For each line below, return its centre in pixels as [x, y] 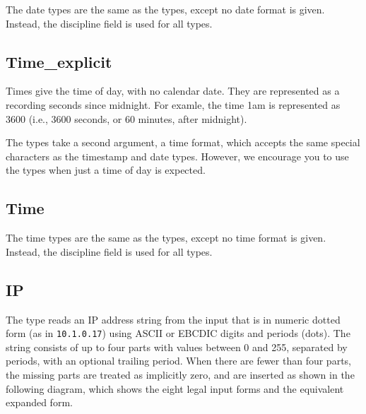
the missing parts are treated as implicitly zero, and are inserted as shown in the [180, 374]
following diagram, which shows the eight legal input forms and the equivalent [175, 388]
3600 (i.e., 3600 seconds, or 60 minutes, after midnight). [126, 118]
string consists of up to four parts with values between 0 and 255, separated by [177, 347]
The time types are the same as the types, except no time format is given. [166, 238]
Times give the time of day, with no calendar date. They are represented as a [173, 91]
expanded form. [39, 402]
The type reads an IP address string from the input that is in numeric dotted [173, 319]
